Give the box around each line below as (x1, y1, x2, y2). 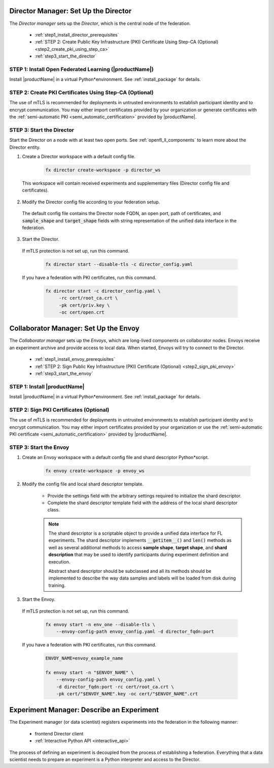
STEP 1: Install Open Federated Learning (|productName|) (9, 66, 154, 73)
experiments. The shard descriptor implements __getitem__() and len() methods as (48, 537, 232, 543)
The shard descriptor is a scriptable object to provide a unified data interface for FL (48, 530, 223, 536)
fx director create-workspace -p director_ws (45, 167, 161, 173)
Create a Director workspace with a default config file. (22, 153, 135, 160)
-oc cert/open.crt (58, 309, 105, 315)
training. (48, 582, 66, 588)
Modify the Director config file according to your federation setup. (22, 199, 160, 205)
